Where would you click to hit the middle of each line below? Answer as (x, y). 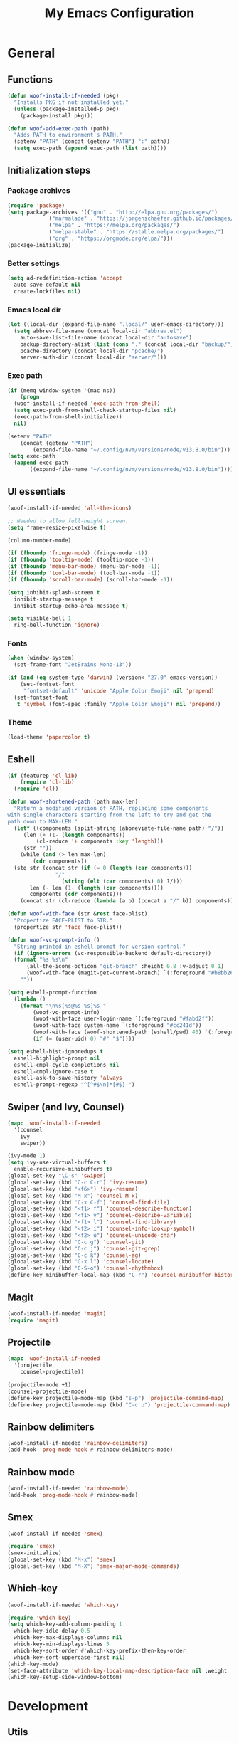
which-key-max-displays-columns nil (68, 1638)
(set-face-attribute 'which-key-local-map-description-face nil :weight (117, 1670)
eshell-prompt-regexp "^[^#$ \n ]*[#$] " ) (74, 1085)
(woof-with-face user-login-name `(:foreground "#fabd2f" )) (124, 1019)
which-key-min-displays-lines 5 (62, 1644)
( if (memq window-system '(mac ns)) (62, 390)
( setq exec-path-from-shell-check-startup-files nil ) (95, 411)
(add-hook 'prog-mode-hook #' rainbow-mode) (73, 1495)
